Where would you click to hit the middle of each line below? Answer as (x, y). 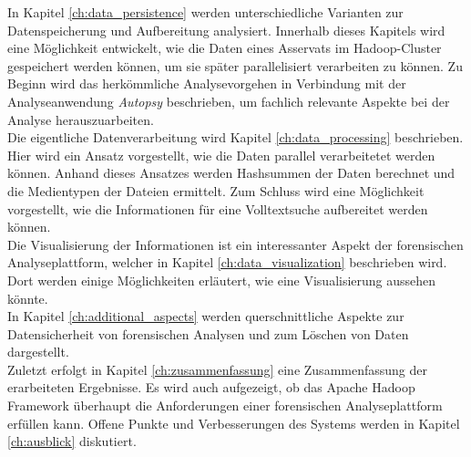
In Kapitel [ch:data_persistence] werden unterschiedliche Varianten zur (205, 12)
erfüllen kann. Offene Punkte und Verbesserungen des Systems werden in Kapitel (234, 423)
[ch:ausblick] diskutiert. (72, 441)
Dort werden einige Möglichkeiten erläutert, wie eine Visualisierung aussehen (222, 280)
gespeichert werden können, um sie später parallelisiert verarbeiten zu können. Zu (235, 65)
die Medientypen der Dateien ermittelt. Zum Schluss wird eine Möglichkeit (216, 190)
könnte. (28, 298)
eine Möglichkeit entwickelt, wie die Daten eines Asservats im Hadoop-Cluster (225, 48)
